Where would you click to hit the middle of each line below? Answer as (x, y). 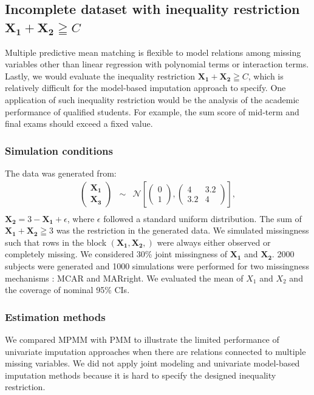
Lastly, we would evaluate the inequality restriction (100, 76)
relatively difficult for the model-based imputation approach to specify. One (145, 88)
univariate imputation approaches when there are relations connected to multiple (155, 351)
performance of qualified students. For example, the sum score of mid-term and (152, 111)
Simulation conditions (59, 150)
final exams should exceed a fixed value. (79, 123)
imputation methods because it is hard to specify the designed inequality (141, 375)
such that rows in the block (56, 242)
